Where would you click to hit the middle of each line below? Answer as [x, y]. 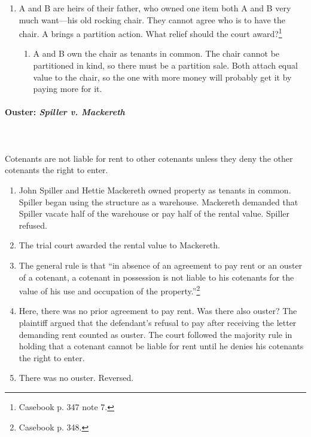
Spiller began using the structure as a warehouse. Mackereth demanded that [158, 201]
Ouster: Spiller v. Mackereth [65, 112]
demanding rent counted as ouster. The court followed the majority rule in [155, 334]
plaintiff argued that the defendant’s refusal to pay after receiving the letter [158, 322]
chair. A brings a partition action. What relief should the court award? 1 [150, 33]
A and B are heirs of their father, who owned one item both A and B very [155, 8]
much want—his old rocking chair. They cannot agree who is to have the [152, 19]
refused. [33, 225]
